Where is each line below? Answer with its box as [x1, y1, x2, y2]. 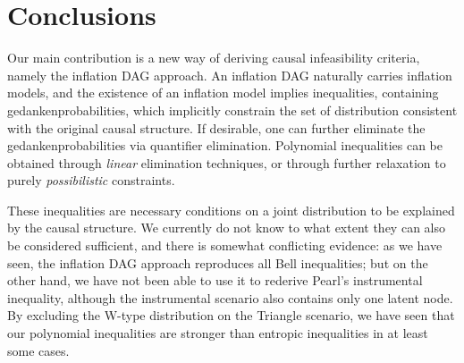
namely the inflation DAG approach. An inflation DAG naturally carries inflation [7, 65, 452, 84]
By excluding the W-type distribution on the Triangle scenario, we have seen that [7, 306, 455, 325]
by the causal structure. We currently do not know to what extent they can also [7, 218, 445, 237]
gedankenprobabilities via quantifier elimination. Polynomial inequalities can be [7, 136, 443, 155]
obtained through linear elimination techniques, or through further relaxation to [7, 153, 446, 172]
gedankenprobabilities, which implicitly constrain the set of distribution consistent [7, 100, 458, 119]
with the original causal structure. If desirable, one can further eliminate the [7, 118, 426, 137]
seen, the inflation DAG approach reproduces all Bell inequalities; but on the [7, 253, 428, 272]
